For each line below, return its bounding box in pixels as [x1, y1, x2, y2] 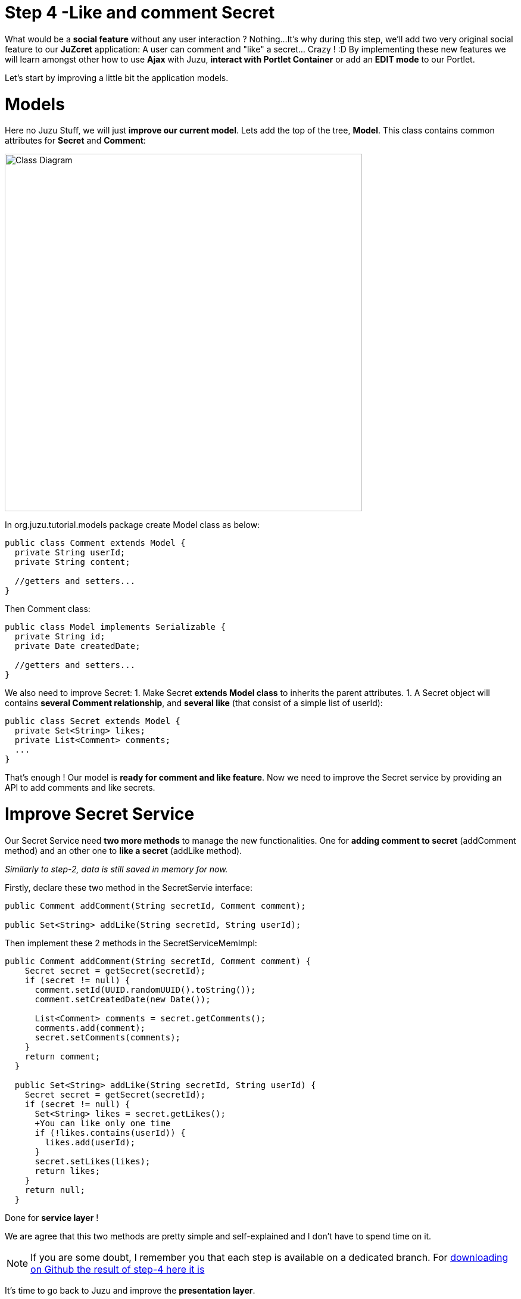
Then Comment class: [5, 604, 91, 614]
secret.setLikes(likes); [35, 1156, 151, 1166]
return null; [24, 1185, 85, 1195]
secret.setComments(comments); [35, 1032, 181, 1042]
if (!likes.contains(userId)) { [35, 1127, 186, 1138]
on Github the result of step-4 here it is [30, 1263, 205, 1275]
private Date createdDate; [14, 641, 141, 651]
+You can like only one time [35, 1118, 171, 1128]
